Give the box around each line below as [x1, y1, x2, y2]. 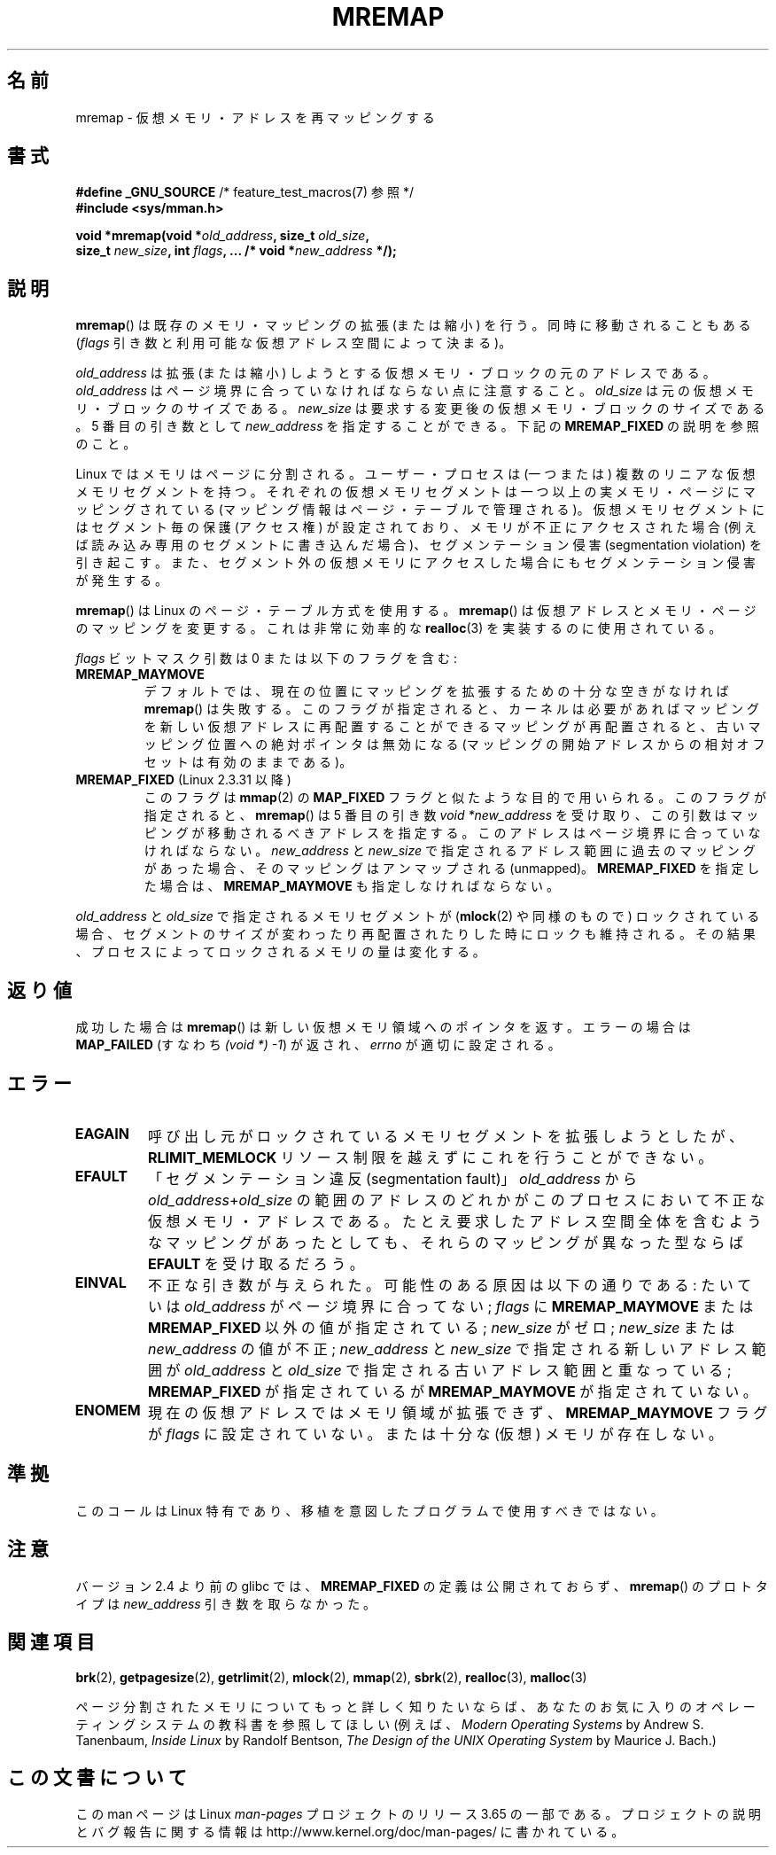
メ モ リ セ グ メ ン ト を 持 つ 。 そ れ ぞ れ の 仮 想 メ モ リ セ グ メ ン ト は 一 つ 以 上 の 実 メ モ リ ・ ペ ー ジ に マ [75, 484, 756, 500]
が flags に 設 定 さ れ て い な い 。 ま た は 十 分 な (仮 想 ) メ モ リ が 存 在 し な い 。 [148, 1424, 723, 1443]
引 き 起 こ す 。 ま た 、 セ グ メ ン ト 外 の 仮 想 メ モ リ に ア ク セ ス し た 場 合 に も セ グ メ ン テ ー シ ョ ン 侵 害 [75, 555, 756, 571]
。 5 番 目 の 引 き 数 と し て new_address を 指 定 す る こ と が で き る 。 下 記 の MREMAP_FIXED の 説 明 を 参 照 [75, 418, 759, 434]
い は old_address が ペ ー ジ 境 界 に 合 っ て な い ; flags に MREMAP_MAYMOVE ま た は [148, 1297, 754, 1315]
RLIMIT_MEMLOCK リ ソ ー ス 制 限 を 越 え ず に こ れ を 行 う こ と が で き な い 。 [148, 1148, 713, 1166]
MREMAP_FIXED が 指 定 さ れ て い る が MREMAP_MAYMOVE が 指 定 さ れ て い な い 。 [148, 1382, 757, 1400]
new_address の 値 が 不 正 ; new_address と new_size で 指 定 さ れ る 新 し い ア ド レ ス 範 [148, 1339, 766, 1358]
